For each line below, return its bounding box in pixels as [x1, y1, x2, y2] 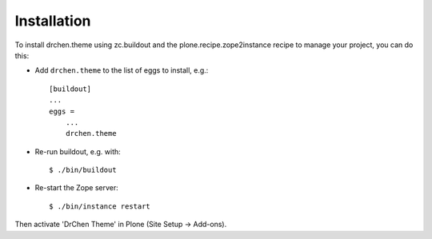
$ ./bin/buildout [49, 165, 117, 175]
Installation [14, 12, 91, 30]
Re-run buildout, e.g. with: [34, 146, 122, 156]
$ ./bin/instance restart [49, 201, 151, 211]
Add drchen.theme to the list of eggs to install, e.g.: [34, 66, 209, 75]
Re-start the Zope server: [34, 183, 119, 193]
